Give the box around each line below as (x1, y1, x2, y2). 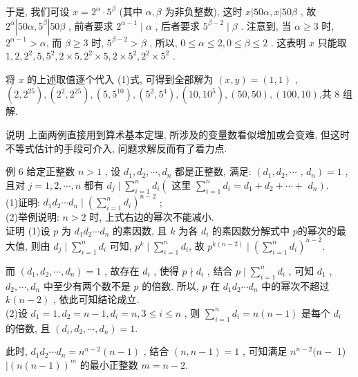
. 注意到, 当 (241, 18, 292, 33)
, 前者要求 (68, 18, 113, 33)
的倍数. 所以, (142, 278, 199, 293)
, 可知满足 (242, 344, 288, 358)
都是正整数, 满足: (175, 164, 252, 178)
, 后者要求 (155, 18, 200, 33)
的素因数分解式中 (211, 223, 290, 237)
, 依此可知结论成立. (53, 292, 140, 306)
